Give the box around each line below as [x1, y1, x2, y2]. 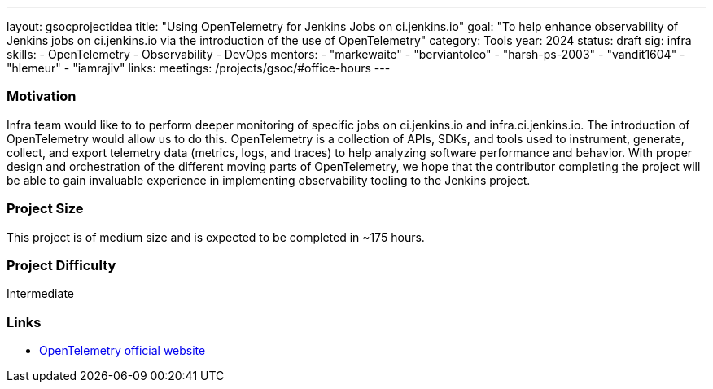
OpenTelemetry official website [39, 343, 206, 357]
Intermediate [7, 286, 74, 301]
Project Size [7, 200, 84, 217]
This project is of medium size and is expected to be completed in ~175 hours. [7, 229, 425, 244]
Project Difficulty [7, 256, 116, 273]
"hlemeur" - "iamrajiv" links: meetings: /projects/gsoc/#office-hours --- [7, 61, 391, 75]
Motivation [7, 88, 77, 105]
